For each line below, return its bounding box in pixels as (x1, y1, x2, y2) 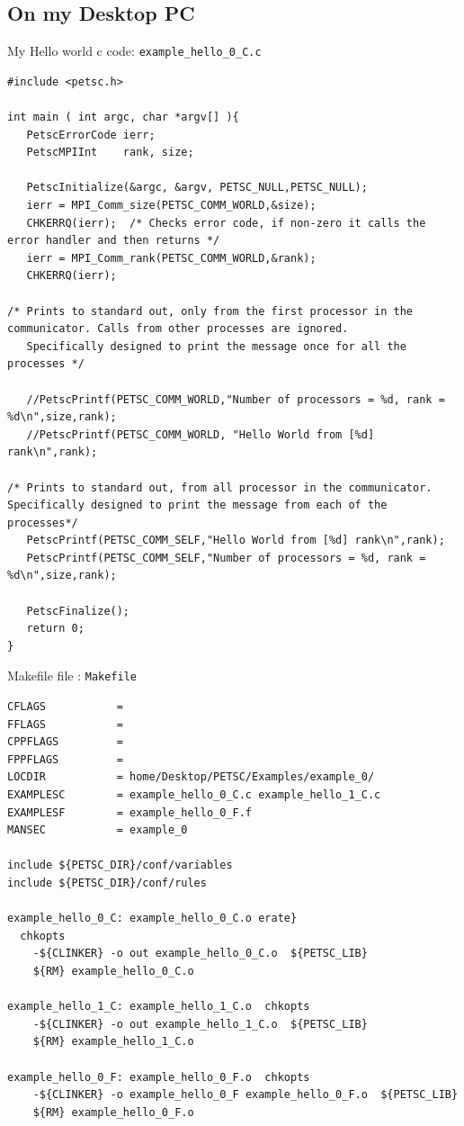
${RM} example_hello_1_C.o (32, 1035, 194, 1049)
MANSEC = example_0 (7, 824, 188, 837)
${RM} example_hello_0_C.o (32, 965, 194, 978)
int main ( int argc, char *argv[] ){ (7, 111, 239, 124)
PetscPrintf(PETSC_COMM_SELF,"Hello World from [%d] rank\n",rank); (26, 534, 445, 547)
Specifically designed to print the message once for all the (26, 339, 406, 353)
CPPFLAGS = (7, 735, 123, 749)
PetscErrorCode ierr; (26, 128, 156, 141)
